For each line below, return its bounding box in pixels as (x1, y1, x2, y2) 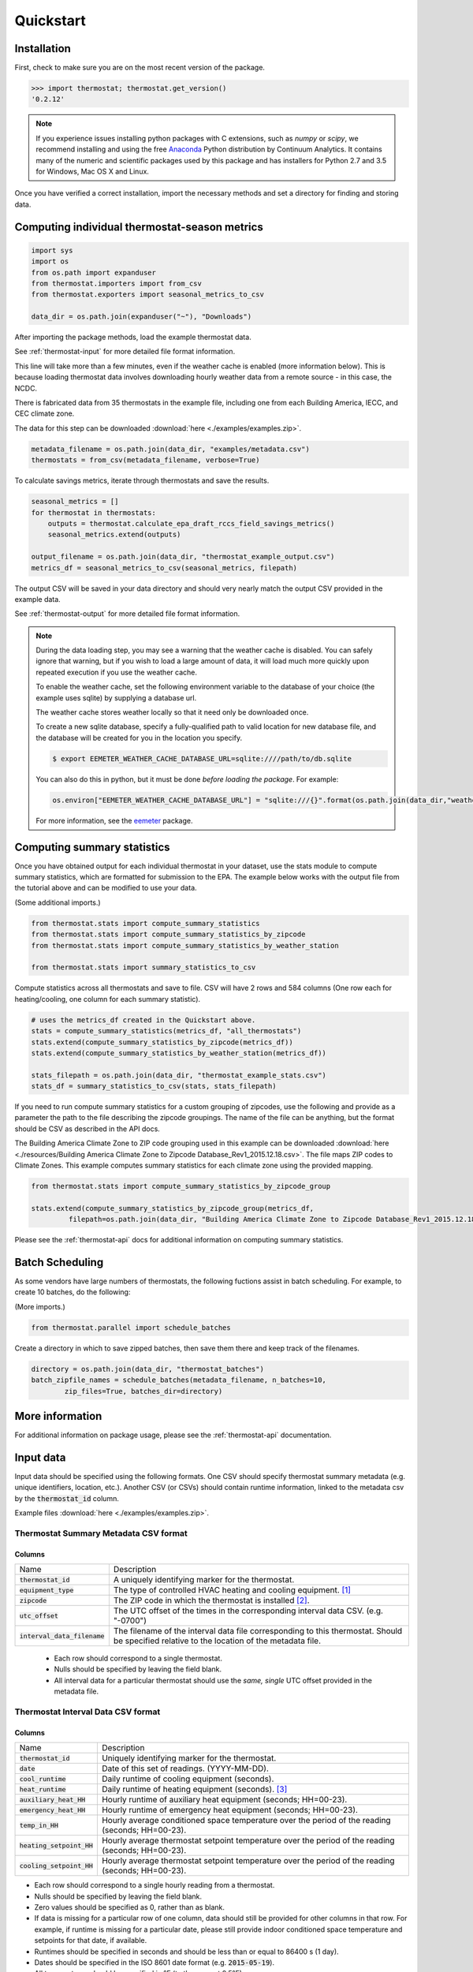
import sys (31, 245, 73, 255)
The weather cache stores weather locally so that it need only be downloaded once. (35, 708, 309, 717)
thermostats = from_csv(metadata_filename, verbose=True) (31, 456, 260, 465)
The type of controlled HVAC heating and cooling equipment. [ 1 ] (113, 1585, 351, 1596)
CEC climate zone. (14, 409, 75, 418)
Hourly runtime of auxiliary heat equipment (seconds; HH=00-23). (101, 1795, 348, 1806)
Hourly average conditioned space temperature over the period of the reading (101, 1815, 391, 1826)
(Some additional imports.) (14, 898, 102, 907)
